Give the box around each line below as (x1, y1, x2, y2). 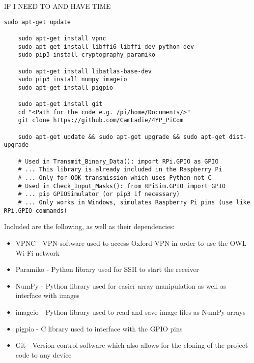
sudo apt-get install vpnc (18, 34, 106, 42)
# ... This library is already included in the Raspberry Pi (18, 166, 222, 173)
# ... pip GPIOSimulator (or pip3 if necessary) (18, 191, 180, 198)
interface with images (15, 290, 80, 300)
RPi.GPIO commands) (4, 207, 67, 214)
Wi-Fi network (15, 247, 60, 258)
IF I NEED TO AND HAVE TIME (4, 1, 111, 11)
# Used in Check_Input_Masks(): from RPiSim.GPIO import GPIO (18, 182, 226, 190)
